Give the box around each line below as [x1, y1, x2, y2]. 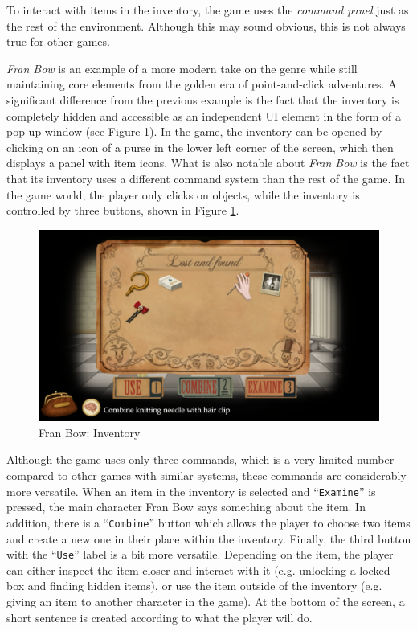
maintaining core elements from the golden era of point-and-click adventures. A [6, 76, 397, 92]
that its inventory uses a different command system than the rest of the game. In [6, 170, 405, 186]
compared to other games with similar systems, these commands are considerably [6, 467, 407, 483]
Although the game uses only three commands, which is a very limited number [6, 451, 395, 468]
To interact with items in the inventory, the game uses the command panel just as [6, 2, 409, 18]
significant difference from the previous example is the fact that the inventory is [6, 91, 399, 108]
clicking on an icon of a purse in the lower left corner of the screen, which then [6, 138, 394, 155]
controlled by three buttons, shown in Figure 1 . [6, 202, 239, 219]
